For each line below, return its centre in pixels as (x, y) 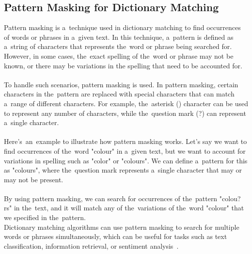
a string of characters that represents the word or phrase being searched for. (118, 46)
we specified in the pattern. (45, 217)
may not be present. (34, 179)
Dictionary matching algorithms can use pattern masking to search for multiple (122, 227)
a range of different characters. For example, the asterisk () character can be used (126, 103)
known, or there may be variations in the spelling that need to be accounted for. (123, 65)
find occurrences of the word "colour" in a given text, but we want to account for (125, 151)
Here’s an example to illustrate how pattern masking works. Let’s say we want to (126, 141)
